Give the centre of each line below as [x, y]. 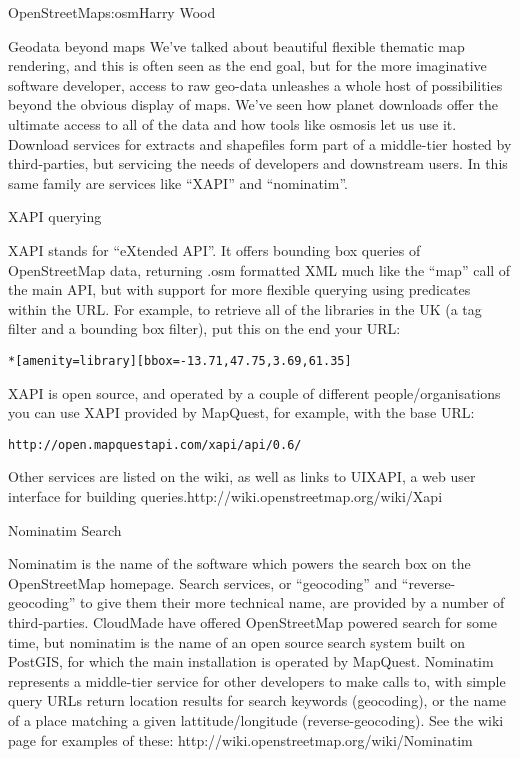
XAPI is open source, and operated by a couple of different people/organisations [254, 392]
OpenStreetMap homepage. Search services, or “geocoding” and [203, 582]
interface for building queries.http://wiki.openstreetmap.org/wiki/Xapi [225, 496]
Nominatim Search [65, 529]
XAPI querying [55, 216]
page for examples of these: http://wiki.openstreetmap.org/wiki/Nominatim [240, 739]
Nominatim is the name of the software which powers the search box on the [239, 563]
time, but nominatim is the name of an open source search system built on [236, 641]
